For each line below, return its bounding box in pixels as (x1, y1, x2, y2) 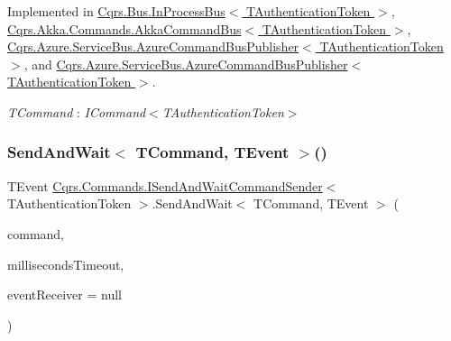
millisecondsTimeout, (7, 254, 124, 273)
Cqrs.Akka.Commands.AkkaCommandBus (7, 19, 242, 38)
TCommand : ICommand (7, 102, 146, 121)
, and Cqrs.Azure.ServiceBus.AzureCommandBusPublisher (23, 54, 348, 73)
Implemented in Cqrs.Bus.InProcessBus (7, 2, 225, 20)
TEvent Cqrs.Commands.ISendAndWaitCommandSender (7, 176, 323, 195)
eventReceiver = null (7, 285, 123, 304)
